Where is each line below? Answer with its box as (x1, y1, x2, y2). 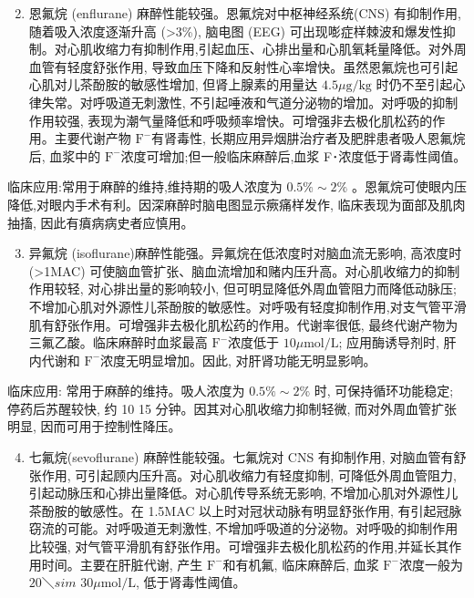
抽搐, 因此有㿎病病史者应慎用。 (7, 212, 194, 232)
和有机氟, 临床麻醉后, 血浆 (222, 554, 379, 573)
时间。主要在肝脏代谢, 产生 (41, 554, 203, 573)
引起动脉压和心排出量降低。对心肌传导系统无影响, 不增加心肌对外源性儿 (28, 483, 459, 502)
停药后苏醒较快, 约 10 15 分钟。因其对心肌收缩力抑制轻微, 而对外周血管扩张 (7, 398, 458, 418)
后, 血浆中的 (28, 146, 101, 165)
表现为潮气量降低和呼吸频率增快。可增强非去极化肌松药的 (88, 110, 433, 129)
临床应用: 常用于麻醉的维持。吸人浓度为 (7, 381, 245, 400)
